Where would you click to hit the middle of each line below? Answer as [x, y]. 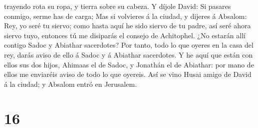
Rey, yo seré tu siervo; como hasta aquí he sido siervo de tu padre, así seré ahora [128, 26]
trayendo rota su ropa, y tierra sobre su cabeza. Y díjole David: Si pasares [118, 6]
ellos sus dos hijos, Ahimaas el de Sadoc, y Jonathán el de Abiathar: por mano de [129, 64]
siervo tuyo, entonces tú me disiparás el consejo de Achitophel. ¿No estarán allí [125, 35]
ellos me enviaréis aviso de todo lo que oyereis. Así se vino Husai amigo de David [128, 74]
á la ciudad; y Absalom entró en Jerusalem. [71, 84]
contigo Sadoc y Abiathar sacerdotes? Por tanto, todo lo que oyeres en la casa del [129, 45]
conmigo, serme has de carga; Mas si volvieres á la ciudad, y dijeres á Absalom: [126, 16]
